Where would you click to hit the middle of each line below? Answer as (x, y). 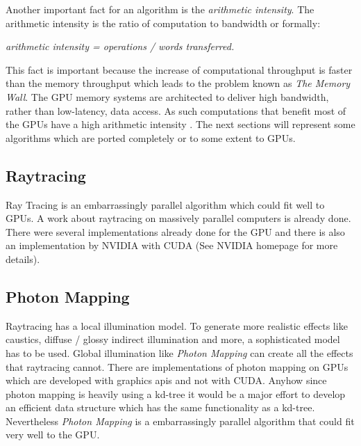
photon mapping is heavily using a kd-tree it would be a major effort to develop (176, 393)
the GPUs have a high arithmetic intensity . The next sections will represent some (180, 124)
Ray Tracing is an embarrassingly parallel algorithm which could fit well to (165, 204)
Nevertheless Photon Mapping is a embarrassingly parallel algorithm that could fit (180, 421)
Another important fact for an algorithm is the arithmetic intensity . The (160, 9)
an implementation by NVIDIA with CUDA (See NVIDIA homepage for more (172, 245)
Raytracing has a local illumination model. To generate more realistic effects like (177, 325)
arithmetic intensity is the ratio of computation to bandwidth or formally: (163, 23)
